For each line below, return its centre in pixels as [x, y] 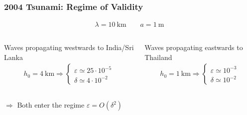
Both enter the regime [51, 105]
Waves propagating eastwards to [194, 47]
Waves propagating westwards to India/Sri [69, 47]
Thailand [158, 57]
